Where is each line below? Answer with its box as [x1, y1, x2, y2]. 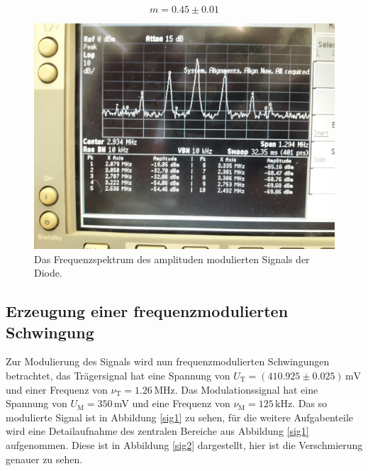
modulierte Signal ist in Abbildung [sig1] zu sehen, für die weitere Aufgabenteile [6, 409, 354, 424]
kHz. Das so [275, 396, 328, 411]
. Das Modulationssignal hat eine [174, 382, 318, 397]
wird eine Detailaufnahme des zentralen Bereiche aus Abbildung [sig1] [6, 423, 309, 438]
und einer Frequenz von [6, 382, 108, 397]
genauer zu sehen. [6, 451, 83, 466]
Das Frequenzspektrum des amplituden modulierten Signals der [34, 251, 310, 266]
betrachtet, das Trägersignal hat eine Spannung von [6, 367, 230, 382]
